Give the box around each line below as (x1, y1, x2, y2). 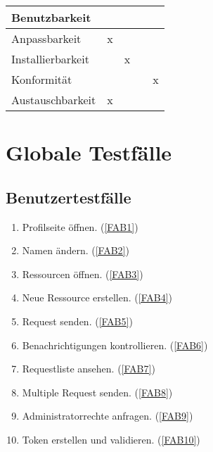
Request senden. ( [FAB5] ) (22, 313, 133, 328)
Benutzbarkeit (11, 9, 91, 25)
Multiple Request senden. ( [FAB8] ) (22, 384, 173, 399)
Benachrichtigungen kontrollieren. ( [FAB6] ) (22, 337, 208, 352)
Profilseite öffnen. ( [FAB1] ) (22, 219, 138, 234)
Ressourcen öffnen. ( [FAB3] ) (22, 266, 143, 281)
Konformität (11, 71, 72, 87)
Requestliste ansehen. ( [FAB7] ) (22, 361, 155, 376)
